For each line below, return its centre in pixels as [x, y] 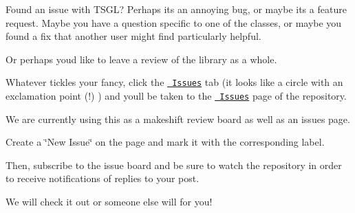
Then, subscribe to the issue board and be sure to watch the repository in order [174, 165]
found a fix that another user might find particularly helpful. [133, 36]
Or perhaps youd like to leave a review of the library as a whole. [141, 59]
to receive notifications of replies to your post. [103, 178]
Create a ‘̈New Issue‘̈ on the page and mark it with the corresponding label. [165, 142]
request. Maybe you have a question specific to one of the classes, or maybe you [174, 22]
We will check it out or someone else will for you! [109, 202]
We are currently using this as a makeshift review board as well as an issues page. [178, 119]
